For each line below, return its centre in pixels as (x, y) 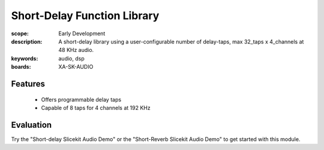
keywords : (25, 58)
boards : (21, 67)
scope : (20, 33)
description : (27, 41)
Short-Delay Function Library (85, 16)
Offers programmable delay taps (81, 99)
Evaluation (31, 125)
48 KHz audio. (76, 50)
